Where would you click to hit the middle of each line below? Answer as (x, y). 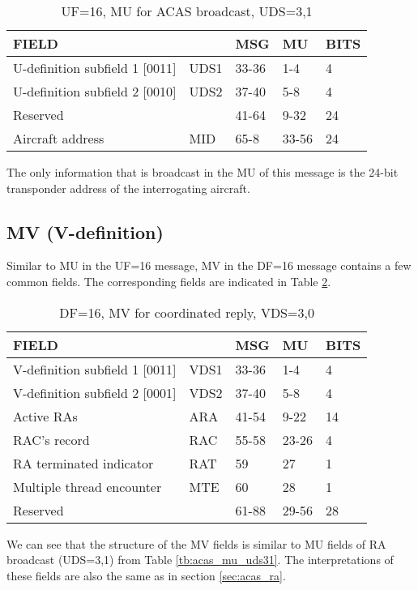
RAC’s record (51, 439)
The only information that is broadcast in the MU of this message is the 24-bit (203, 172)
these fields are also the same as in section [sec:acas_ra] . (146, 575)
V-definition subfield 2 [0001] (95, 392)
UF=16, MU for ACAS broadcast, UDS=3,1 (187, 11)
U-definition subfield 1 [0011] (95, 68)
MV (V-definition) (85, 231)
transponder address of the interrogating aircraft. (128, 188)
